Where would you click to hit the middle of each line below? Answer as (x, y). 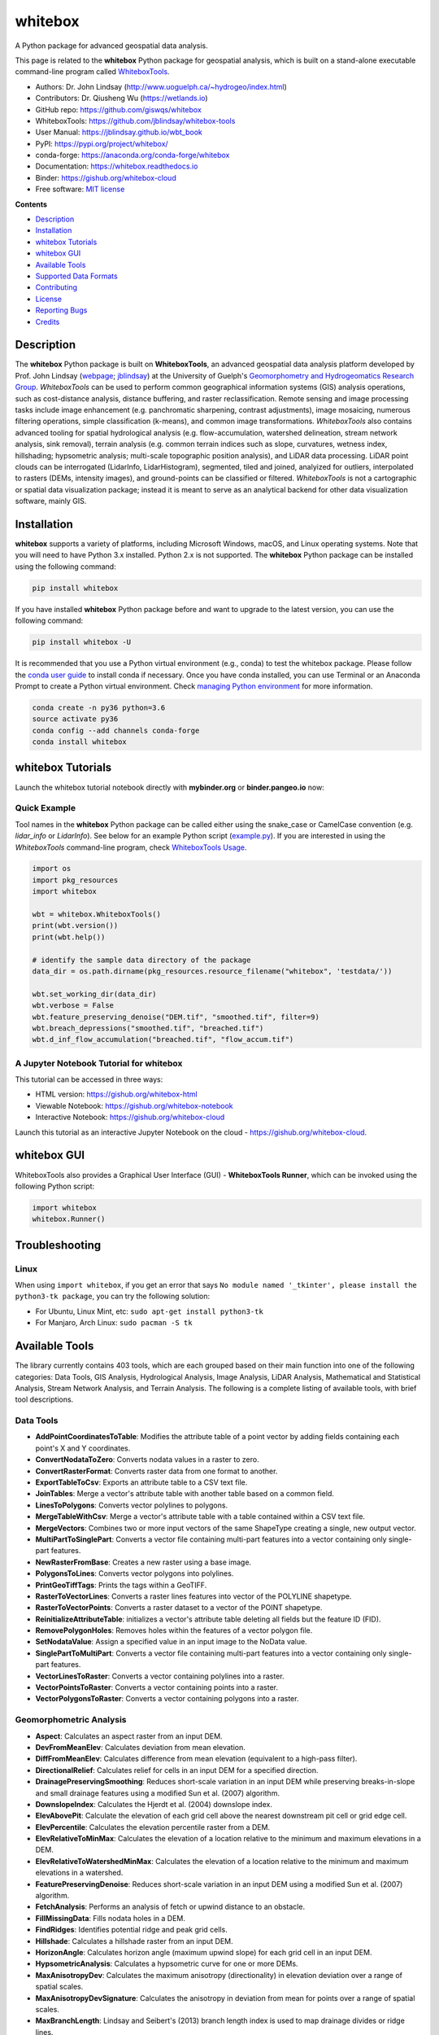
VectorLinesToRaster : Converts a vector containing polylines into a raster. (160, 1676)
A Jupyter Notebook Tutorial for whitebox (99, 1063)
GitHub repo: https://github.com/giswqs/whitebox (119, 109)
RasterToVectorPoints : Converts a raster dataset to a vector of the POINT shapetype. (179, 1608)
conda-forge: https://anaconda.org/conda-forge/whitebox (133, 155)
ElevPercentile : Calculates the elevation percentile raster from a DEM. (153, 1827)
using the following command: (66, 567)
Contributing (56, 287)
